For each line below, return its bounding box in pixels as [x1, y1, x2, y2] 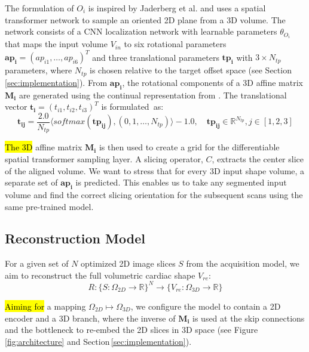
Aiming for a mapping [5, 299, 86, 312]
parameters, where [5, 64, 72, 76]
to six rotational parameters [124, 38, 227, 50]
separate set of [5, 176, 58, 189]
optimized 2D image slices [81, 257, 176, 270]
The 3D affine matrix [5, 141, 82, 153]
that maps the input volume [5, 38, 108, 50]
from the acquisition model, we [186, 257, 299, 270]
